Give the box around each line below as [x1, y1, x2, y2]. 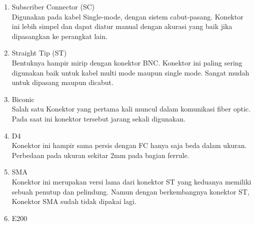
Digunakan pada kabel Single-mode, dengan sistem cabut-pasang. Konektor [11, 11, 243, 21]
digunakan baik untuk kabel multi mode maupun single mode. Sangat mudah [11, 67, 249, 77]
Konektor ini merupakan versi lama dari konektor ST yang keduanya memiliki [11, 176, 251, 186]
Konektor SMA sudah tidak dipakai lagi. [11, 196, 136, 206]
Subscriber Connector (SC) [11, 1, 95, 11]
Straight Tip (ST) [11, 47, 67, 58]
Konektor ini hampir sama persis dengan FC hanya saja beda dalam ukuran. [11, 140, 247, 150]
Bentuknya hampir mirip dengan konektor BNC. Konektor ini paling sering [11, 57, 242, 67]
